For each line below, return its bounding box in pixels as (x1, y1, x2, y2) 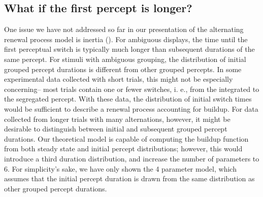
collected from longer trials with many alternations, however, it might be (4, 113, 231, 124)
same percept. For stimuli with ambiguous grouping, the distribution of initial (4, 53, 246, 64)
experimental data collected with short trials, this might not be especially (4, 74, 233, 84)
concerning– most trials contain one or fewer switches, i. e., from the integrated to (4, 83, 259, 94)
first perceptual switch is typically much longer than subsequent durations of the (4, 44, 255, 54)
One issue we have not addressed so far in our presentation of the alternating (4, 24, 244, 35)
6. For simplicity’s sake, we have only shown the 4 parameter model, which (4, 163, 237, 174)
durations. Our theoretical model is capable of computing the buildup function (4, 133, 249, 144)
